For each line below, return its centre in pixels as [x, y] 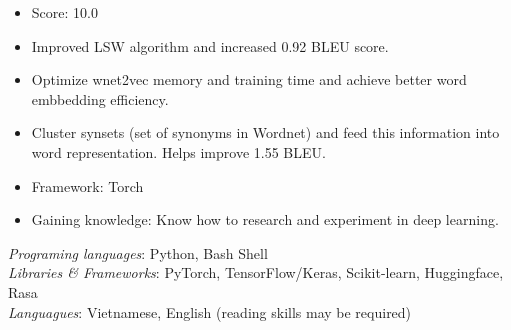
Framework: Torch [87, 185]
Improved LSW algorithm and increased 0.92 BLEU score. [210, 45]
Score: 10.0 [64, 12]
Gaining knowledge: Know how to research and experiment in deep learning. [265, 219]
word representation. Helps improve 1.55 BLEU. [178, 151]
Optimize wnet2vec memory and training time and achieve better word [249, 79]
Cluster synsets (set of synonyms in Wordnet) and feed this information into [265, 132]
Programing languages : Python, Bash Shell [138, 252]
